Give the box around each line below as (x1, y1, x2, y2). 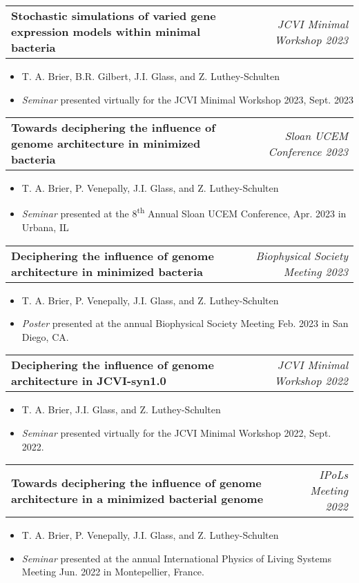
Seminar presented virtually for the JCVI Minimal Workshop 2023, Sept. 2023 (21, 92, 353, 106)
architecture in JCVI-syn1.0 (11, 373, 166, 389)
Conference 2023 (268, 143, 348, 159)
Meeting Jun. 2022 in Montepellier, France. (21, 564, 204, 579)
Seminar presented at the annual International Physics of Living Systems (21, 551, 331, 565)
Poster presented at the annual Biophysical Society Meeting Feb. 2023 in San (21, 316, 349, 330)
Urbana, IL (21, 220, 69, 235)
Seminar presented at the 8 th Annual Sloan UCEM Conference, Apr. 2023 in (21, 204, 347, 221)
